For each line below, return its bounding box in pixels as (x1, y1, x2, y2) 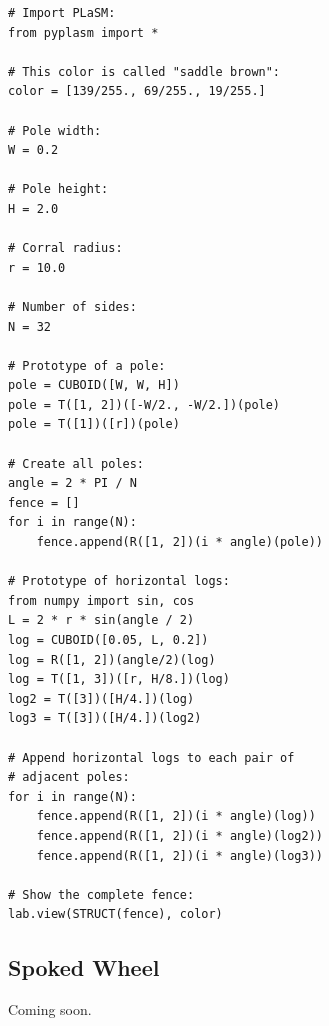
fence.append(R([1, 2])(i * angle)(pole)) (36, 535, 323, 550)
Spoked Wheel (8, 952, 160, 983)
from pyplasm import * (8, 25, 159, 40)
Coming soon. (8, 999, 92, 1020)
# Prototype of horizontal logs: (8, 574, 230, 589)
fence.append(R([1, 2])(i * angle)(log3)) (36, 848, 323, 863)
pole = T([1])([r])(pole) (8, 417, 180, 432)
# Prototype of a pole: (8, 358, 166, 373)
